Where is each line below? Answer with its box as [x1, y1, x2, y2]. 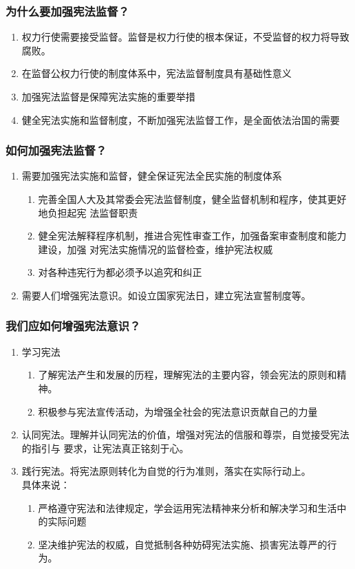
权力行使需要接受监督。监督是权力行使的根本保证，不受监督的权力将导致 [21, 30, 349, 44]
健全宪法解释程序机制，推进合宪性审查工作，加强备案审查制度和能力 [38, 228, 347, 243]
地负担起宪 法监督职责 [38, 205, 138, 219]
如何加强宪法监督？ [6, 142, 107, 159]
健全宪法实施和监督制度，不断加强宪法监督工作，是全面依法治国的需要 [21, 112, 340, 127]
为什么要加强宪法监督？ [6, 2, 129, 19]
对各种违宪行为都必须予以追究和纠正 [38, 265, 202, 279]
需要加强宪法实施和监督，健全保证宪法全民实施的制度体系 [21, 169, 282, 183]
